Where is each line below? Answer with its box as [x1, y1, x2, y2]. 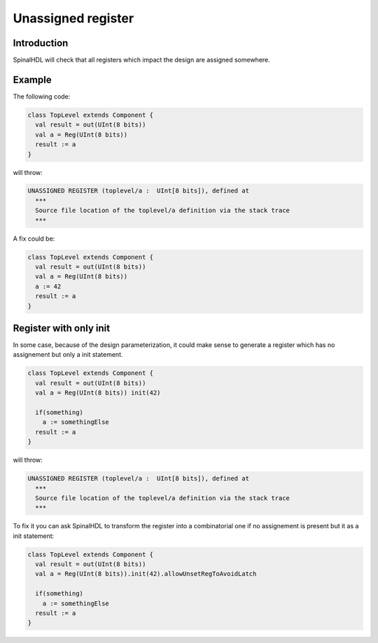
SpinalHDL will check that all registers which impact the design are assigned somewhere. [13, 56, 271, 64]
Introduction [13, 37, 69, 49]
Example [13, 73, 52, 85]
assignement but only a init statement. [13, 351, 123, 359]
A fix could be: [13, 234, 55, 243]
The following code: [13, 92, 71, 101]
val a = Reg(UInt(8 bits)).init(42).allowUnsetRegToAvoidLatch [35, 570, 257, 578]
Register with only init [13, 322, 111, 334]
